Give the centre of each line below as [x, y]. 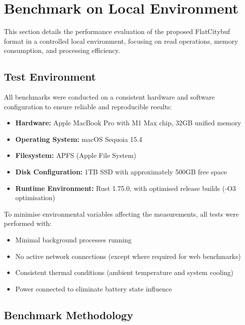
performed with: [28, 223]
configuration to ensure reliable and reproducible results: [88, 106]
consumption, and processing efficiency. [62, 50]
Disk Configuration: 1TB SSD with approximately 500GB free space [121, 172]
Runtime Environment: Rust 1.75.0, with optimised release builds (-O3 [126, 188]
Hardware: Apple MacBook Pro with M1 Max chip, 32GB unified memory [128, 123]
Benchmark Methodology [69, 315]
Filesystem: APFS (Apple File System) [76, 155]
